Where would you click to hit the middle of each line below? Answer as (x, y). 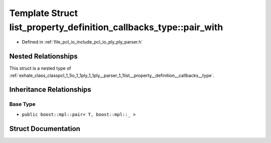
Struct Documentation (45, 129)
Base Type (22, 104)
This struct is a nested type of (40, 68)
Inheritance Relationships (50, 90)
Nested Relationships (43, 56)
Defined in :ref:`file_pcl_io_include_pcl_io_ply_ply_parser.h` (82, 42)
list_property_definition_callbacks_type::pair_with (116, 27)
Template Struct (43, 13)
